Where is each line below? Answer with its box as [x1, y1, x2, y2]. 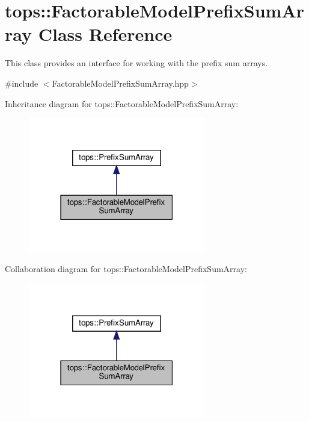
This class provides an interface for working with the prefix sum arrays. [5, 57, 268, 69]
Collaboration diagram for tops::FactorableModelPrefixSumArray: [5, 262, 247, 275]
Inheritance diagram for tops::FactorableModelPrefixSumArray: [5, 97, 239, 110]
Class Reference [38, 22, 173, 46]
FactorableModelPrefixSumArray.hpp [52, 76, 189, 89]
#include [5, 76, 38, 89]
